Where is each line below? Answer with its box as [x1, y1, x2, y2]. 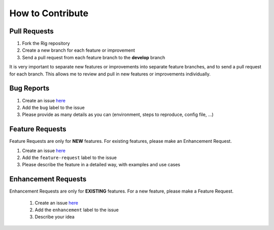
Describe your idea [35, 214, 75, 220]
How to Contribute [9, 8, 89, 19]
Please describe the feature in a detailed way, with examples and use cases [22, 162, 180, 168]
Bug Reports [9, 84, 50, 93]
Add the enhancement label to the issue [35, 207, 119, 213]
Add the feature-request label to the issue [22, 155, 117, 161]
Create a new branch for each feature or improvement [22, 47, 135, 53]
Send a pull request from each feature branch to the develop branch [22, 54, 165, 60]
